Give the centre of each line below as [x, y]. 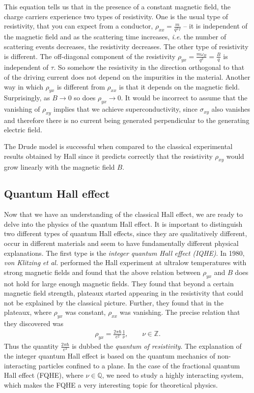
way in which [24, 86]
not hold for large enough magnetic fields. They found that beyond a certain [119, 283]
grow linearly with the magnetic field [59, 167]
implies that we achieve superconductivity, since [126, 109]
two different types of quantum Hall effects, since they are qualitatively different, [126, 233]
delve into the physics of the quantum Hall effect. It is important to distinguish [123, 224]
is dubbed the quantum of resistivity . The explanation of [157, 346]
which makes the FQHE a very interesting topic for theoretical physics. [111, 385]
